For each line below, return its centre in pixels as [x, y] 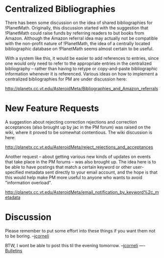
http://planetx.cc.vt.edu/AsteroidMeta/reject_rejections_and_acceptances [79, 147]
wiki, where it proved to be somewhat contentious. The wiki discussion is [79, 132]
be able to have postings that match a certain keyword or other [69, 167]
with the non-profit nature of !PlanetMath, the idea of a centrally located [78, 43]
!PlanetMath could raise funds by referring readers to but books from [75, 33]
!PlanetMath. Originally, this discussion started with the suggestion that [77, 27]
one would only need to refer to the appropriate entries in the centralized [78, 63]
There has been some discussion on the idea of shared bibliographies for [79, 23]
